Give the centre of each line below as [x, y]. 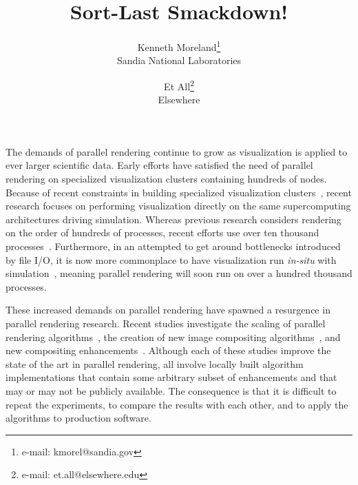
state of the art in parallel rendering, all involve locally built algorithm [155, 363]
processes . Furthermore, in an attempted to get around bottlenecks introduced [173, 246]
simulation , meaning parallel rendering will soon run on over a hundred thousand [179, 273]
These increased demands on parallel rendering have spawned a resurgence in [168, 310]
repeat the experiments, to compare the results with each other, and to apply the [177, 404]
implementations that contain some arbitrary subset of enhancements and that [171, 377]
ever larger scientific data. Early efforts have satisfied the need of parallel [159, 165]
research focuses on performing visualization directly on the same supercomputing [178, 206]
